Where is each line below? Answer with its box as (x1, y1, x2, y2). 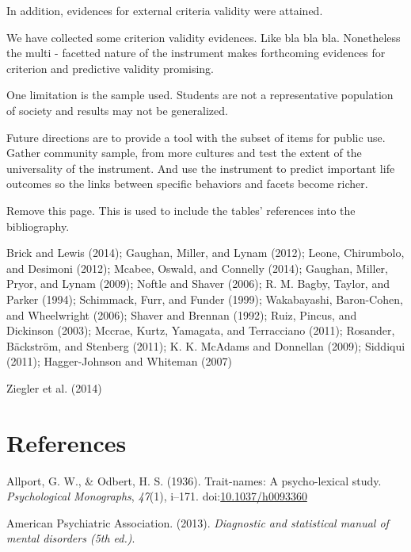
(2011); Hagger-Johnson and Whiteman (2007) (6, 353, 232, 370)
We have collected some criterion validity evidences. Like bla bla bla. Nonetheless (6, 29, 401, 45)
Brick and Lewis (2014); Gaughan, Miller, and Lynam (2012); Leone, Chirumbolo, (6, 244, 405, 261)
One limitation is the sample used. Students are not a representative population (6, 86, 394, 103)
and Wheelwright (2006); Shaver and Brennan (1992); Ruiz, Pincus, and (6, 306, 357, 323)
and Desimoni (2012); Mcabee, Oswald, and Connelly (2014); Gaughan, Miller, (6, 259, 388, 276)
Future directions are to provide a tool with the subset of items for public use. (6, 128, 386, 145)
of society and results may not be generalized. (6, 102, 228, 118)
